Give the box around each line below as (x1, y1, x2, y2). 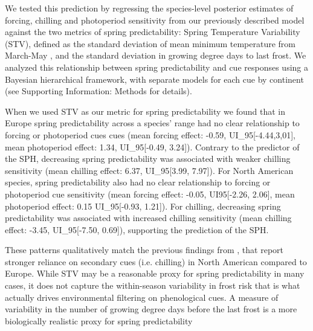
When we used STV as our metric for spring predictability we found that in (5, 104, 286, 117)
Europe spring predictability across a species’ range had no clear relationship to (5, 117, 300, 129)
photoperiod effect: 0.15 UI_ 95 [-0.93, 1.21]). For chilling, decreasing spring (5, 199, 281, 212)
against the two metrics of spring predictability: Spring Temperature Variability (5, 25, 300, 38)
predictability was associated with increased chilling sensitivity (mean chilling (5, 211, 292, 224)
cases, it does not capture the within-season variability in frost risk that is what (5, 279, 300, 292)
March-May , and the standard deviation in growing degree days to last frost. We (5, 49, 306, 62)
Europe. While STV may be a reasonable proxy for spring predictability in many (5, 267, 305, 280)
